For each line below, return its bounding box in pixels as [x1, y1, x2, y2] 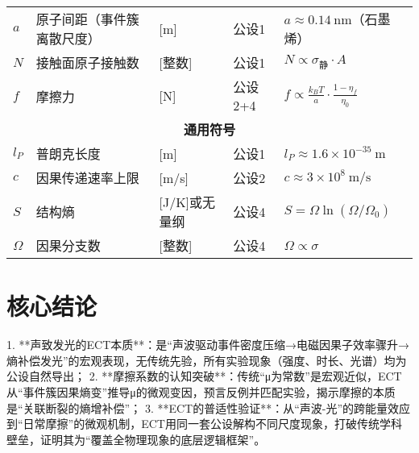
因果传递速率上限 [35, 168, 139, 187]
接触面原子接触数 [35, 53, 139, 72]
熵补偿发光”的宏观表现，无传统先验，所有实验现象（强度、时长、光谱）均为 [6, 351, 407, 368]
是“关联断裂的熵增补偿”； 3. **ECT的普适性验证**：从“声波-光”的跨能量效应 [6, 399, 411, 416]
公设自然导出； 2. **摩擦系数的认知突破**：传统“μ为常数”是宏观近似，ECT [6, 368, 402, 384]
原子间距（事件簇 [35, 10, 139, 28]
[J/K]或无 [159, 193, 216, 211]
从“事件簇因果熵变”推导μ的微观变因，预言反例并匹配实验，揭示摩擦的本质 [6, 383, 396, 400]
